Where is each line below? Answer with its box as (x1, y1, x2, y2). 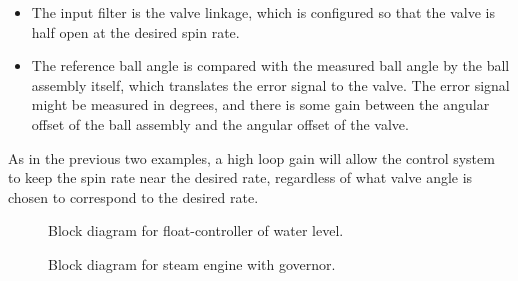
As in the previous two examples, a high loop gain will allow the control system (8, 147, 495, 168)
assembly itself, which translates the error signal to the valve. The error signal (31, 74, 510, 95)
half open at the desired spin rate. (31, 21, 240, 42)
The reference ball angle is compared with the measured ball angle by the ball (31, 55, 510, 76)
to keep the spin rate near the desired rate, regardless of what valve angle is (8, 167, 473, 188)
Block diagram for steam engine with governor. (48, 253, 336, 274)
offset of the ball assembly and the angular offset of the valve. (31, 113, 409, 134)
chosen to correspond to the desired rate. (8, 186, 259, 207)
